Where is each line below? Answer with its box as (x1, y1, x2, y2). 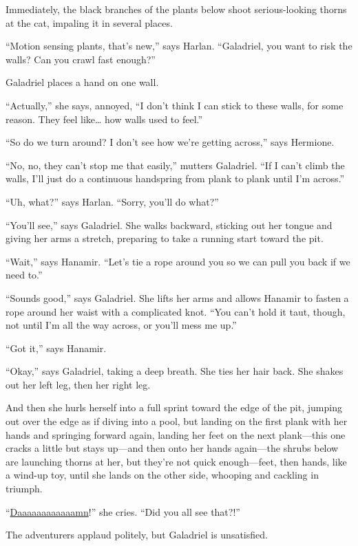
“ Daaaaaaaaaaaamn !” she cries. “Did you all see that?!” (6, 504, 240, 518)
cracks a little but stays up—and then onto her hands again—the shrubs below (6, 441, 339, 455)
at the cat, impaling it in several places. (6, 15, 173, 30)
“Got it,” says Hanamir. (6, 340, 107, 355)
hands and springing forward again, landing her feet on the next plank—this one (6, 427, 346, 441)
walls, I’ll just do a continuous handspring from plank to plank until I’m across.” (6, 171, 345, 186)
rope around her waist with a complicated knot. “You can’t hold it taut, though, (6, 304, 346, 318)
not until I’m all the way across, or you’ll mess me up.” (6, 318, 237, 332)
